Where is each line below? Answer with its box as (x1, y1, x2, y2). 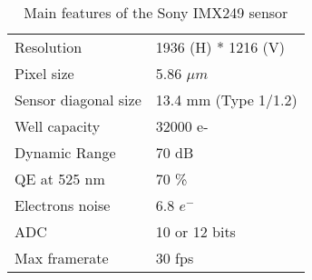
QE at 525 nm (15, 168, 105, 189)
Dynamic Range (15, 142, 116, 163)
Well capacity (15, 115, 101, 136)
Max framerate (15, 247, 109, 268)
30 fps (155, 247, 194, 268)
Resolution (15, 36, 83, 57)
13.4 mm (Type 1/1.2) (155, 89, 297, 110)
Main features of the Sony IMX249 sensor (24, 2, 288, 23)
